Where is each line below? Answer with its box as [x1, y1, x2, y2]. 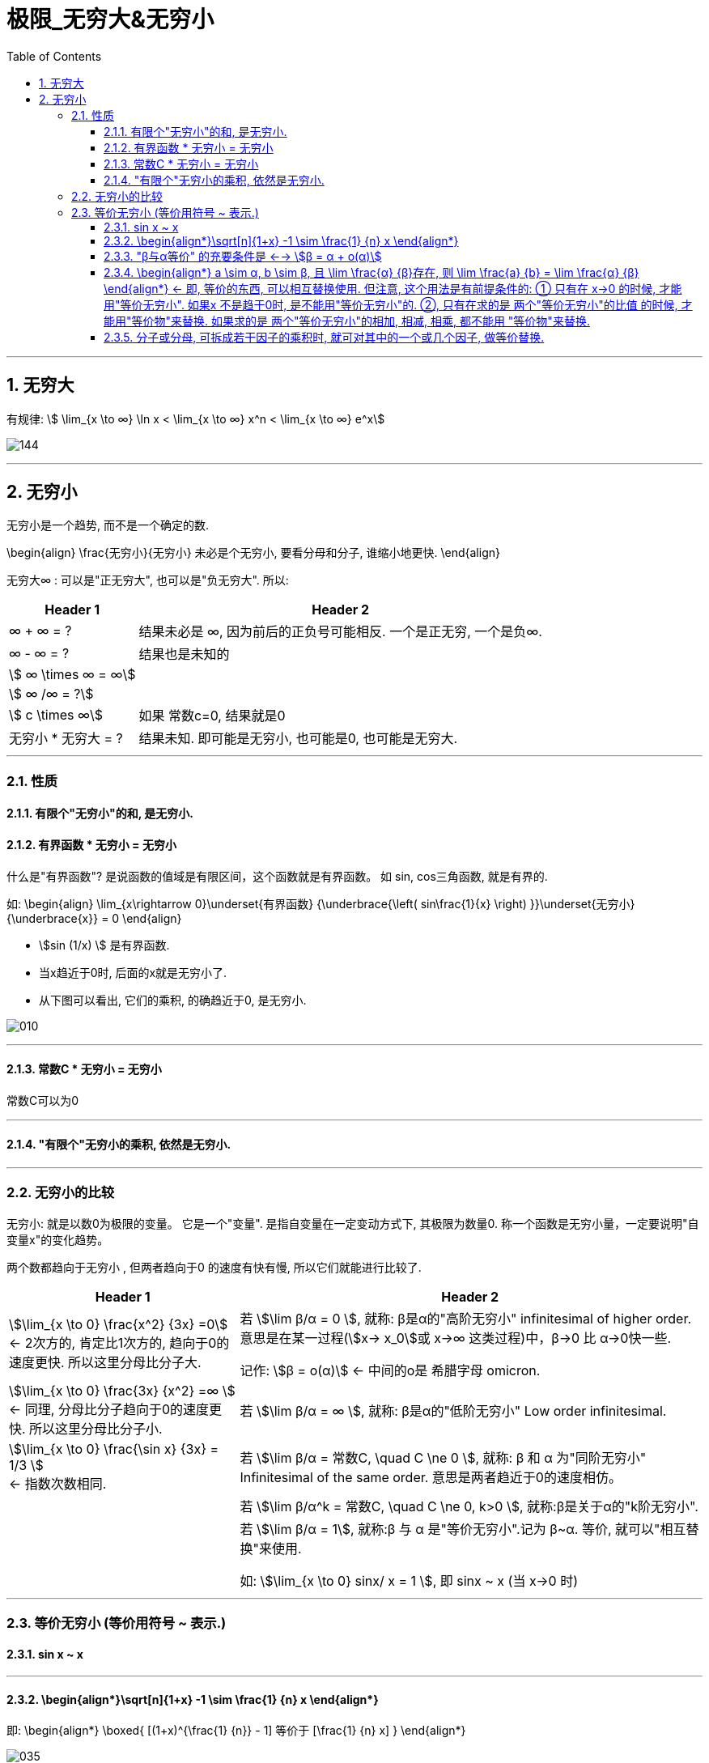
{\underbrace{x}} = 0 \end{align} [6, 911, 182, 925]
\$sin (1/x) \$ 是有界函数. [39, 937, 170, 952]
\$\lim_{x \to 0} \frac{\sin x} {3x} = [9, 1440, 219, 1457]
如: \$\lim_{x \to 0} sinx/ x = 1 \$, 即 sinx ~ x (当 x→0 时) [240, 1572, 578, 1589]
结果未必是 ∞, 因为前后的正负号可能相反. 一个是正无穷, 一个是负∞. [138, 623, 542, 640]
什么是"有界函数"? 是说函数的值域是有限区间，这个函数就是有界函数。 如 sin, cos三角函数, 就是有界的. [6, 869, 548, 883]
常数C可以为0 [6, 1093, 79, 1107]
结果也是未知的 [138, 646, 230, 663]
